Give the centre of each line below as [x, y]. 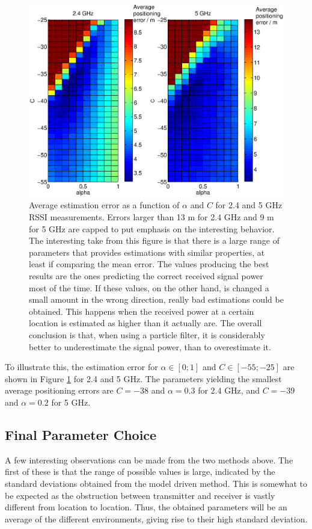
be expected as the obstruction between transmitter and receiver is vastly [140, 495]
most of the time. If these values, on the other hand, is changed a [149, 287]
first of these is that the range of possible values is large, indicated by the [140, 472]
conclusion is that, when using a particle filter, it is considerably [147, 334]
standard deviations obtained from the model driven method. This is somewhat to [156, 483]
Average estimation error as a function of [104, 205]
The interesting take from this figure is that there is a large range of [154, 240]
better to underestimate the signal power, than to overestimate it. [150, 346]
